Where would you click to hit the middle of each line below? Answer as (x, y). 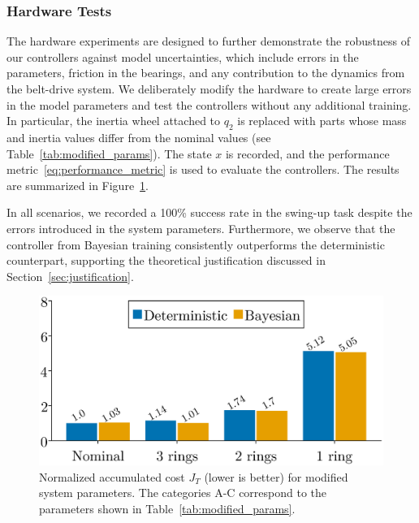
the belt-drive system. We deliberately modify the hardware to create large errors (209, 89)
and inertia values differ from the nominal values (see (139, 137)
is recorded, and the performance (307, 153)
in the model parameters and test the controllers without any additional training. (209, 104)
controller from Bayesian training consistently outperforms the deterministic (196, 244)
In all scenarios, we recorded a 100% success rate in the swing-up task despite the (209, 212)
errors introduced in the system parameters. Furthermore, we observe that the (201, 228)
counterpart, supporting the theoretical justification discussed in (166, 260)
